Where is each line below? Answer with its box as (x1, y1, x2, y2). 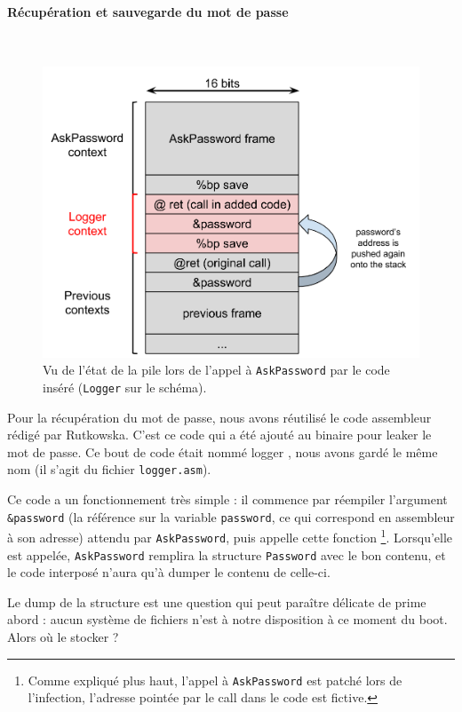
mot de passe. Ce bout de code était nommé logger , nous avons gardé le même (7, 442, 438, 461)
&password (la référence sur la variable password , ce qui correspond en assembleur (7, 507, 455, 526)
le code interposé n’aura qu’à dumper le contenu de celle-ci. (7, 563, 331, 581)
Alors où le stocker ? (7, 628, 119, 646)
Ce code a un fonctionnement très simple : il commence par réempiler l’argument (7, 490, 448, 509)
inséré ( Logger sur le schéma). (43, 377, 207, 396)
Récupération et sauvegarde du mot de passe (7, 2, 289, 20)
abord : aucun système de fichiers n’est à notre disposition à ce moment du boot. (7, 610, 448, 629)
